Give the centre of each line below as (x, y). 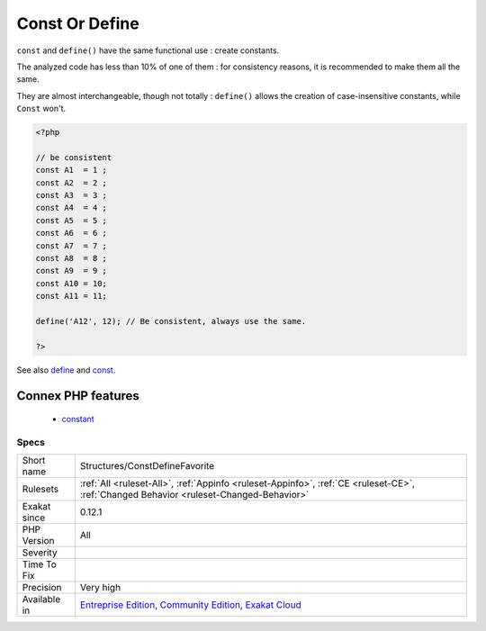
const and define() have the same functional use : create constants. (148, 50)
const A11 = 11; (72, 296)
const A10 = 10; (72, 283)
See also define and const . (66, 370)
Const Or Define (78, 23)
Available (41, 599)
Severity (40, 553)
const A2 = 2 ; (72, 183)
